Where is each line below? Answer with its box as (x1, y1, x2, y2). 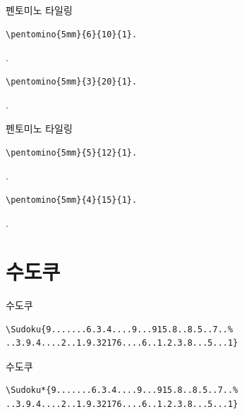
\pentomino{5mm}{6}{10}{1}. (6, 29, 138, 39)
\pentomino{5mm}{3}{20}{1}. (6, 76, 138, 87)
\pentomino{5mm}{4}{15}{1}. (6, 194, 138, 205)
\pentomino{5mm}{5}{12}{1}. (6, 147, 138, 158)
